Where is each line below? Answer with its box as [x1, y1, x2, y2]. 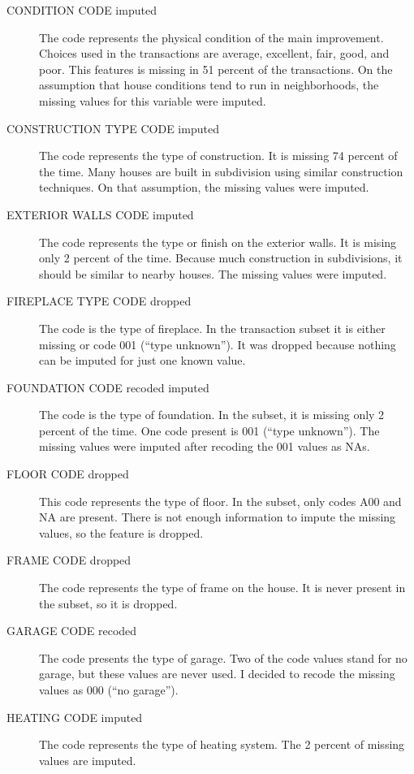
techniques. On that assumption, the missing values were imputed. [39, 179, 369, 196]
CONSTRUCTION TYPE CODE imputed [6, 119, 219, 136]
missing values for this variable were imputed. [39, 92, 266, 109]
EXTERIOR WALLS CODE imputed [6, 205, 194, 223]
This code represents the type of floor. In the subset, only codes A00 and [39, 492, 402, 509]
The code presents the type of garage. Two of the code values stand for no [39, 649, 408, 666]
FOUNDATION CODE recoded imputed [6, 378, 209, 396]
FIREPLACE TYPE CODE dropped [6, 292, 192, 309]
